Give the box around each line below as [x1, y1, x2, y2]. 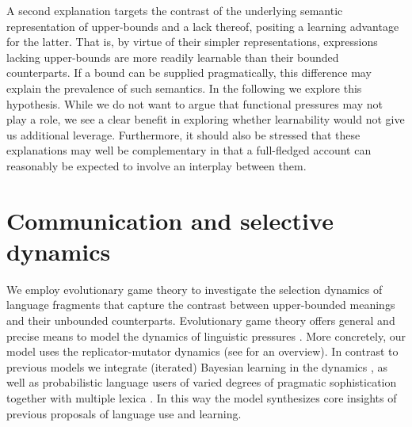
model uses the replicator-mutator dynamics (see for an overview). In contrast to [6, 343, 399, 360]
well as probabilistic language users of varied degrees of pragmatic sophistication [6, 374, 397, 391]
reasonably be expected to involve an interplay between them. [6, 157, 307, 173]
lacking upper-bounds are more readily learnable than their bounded [6, 48, 339, 65]
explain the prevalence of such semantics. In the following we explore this [6, 79, 362, 96]
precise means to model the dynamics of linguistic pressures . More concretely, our [6, 327, 406, 344]
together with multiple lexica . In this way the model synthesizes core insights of [6, 390, 397, 406]
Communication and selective [6, 204, 334, 236]
